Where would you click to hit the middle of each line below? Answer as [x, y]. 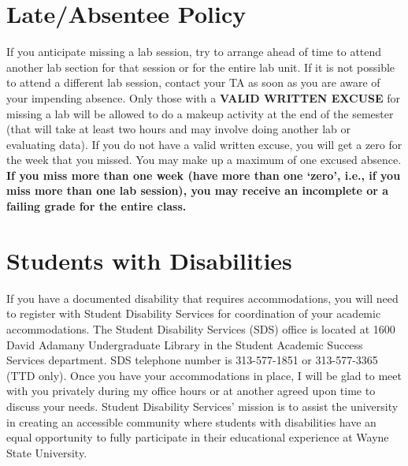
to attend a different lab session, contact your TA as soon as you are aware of [193, 82]
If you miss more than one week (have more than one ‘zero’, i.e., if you [204, 175]
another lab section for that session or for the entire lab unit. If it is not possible [201, 67]
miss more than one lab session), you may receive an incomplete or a [198, 190]
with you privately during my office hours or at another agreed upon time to [191, 391]
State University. [47, 452]
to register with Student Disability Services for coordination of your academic [194, 313]
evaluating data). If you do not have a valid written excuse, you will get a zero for [204, 144]
